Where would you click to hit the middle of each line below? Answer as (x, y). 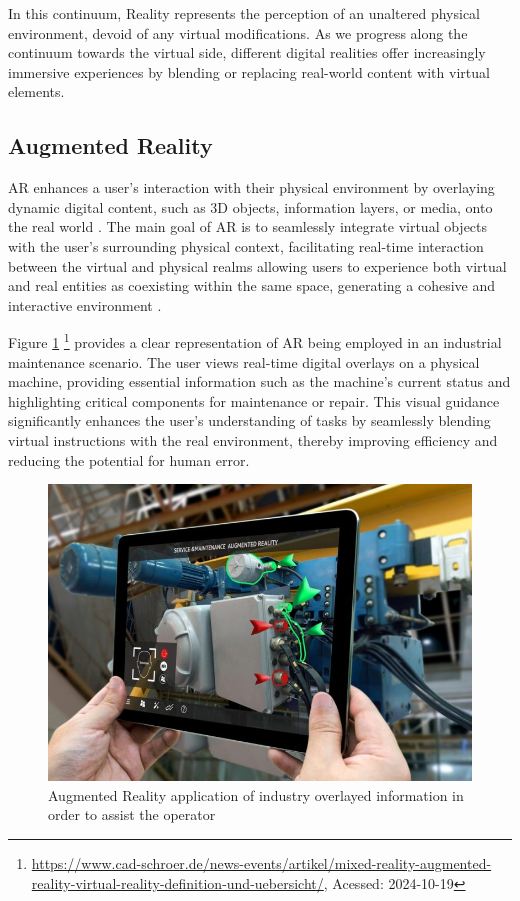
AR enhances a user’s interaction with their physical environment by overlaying (251, 187)
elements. (36, 91)
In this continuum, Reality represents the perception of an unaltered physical (244, 13)
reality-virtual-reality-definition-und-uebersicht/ (177, 882)
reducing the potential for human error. (129, 459)
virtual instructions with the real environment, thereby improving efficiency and (253, 439)
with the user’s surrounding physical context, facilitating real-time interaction (246, 245)
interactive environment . (85, 304)
